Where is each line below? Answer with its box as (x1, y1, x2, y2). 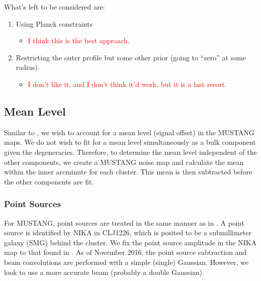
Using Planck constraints (16, 18, 93, 29)
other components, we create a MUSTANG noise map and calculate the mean (4, 156, 244, 167)
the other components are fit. (4, 176, 94, 186)
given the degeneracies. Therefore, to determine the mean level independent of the (4, 146, 257, 157)
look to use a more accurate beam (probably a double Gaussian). (4, 266, 204, 277)
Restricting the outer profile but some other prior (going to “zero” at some (16, 52, 246, 62)
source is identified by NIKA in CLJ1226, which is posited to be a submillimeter (4, 227, 252, 238)
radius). (16, 62, 40, 72)
